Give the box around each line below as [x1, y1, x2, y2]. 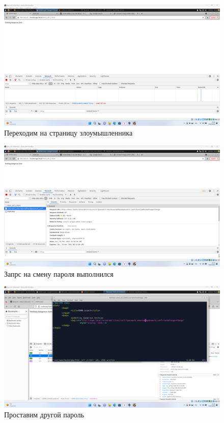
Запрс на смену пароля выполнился [4, 268, 114, 279]
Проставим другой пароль [4, 409, 85, 420]
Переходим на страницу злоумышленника [4, 127, 133, 138]
